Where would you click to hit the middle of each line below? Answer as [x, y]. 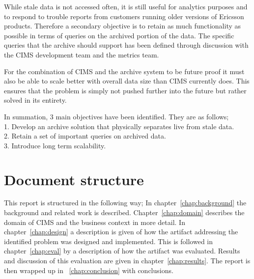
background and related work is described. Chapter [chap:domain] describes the [124, 212]
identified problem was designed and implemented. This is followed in [109, 241]
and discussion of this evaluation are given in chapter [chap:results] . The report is [127, 260]
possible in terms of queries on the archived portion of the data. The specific [119, 35]
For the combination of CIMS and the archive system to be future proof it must [124, 71]
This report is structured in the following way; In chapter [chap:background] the [125, 203]
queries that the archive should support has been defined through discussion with [126, 45]
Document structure [74, 179]
